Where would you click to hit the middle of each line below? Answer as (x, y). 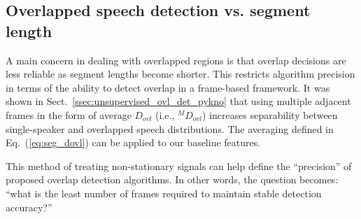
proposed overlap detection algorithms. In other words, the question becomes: (172, 179)
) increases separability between (270, 114)
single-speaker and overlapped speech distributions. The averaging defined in (170, 128)
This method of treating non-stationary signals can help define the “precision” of (179, 165)
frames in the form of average (69, 114)
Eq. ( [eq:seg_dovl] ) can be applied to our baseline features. (133, 142)
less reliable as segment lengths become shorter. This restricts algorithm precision (180, 74)
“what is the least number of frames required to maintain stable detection (164, 193)
